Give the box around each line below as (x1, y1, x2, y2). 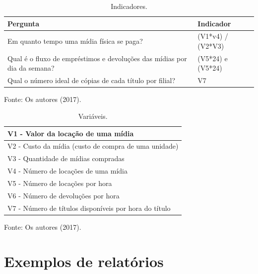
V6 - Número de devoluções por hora (7, 190, 120, 200)
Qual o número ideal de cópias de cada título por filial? (7, 75, 176, 86)
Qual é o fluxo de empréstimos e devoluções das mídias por (7, 53, 187, 63)
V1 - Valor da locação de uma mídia (7, 128, 134, 138)
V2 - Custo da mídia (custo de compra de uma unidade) (7, 141, 179, 151)
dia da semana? (7, 63, 55, 73)
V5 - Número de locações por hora (7, 178, 112, 188)
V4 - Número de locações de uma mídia (7, 166, 128, 176)
